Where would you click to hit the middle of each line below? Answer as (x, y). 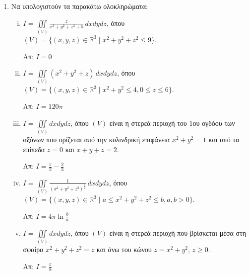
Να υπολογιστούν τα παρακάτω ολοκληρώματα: (79, 6)
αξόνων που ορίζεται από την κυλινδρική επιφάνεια (96, 139)
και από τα (224, 139)
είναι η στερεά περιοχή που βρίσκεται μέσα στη (178, 232)
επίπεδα (34, 149)
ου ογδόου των (214, 123)
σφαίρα (33, 249)
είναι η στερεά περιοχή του (148, 123)
